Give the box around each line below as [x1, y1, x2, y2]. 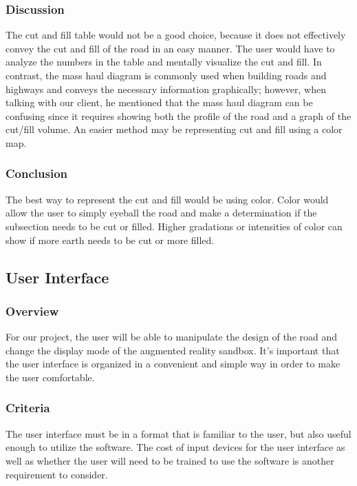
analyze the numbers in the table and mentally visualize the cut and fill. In [6, 54, 322, 69]
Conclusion [6, 165, 67, 182]
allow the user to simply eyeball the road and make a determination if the [6, 205, 317, 220]
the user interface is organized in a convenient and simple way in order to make [6, 356, 340, 371]
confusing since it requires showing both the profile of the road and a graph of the [6, 108, 351, 123]
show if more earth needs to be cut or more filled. [6, 232, 215, 247]
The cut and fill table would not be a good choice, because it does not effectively [6, 28, 346, 42]
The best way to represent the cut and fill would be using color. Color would [6, 192, 329, 206]
